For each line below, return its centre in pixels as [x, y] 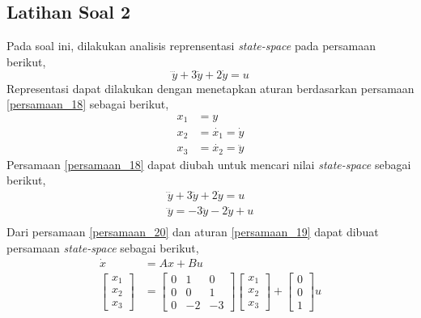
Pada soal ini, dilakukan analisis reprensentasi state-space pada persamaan [191, 46]
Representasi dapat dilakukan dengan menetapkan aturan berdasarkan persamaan [210, 88]
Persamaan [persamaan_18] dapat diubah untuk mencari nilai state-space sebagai [209, 164]
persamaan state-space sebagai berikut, [103, 248]
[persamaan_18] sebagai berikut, [88, 104]
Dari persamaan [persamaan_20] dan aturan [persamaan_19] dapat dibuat [193, 232]
